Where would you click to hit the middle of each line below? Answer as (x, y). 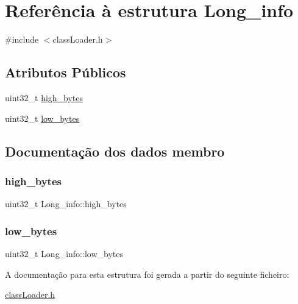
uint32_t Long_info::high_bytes (66, 204)
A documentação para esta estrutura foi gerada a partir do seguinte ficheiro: (147, 274)
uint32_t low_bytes (42, 118)
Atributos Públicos (66, 72)
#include (22, 39)
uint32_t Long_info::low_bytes (64, 253)
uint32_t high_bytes (44, 97)
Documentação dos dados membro (115, 151)
